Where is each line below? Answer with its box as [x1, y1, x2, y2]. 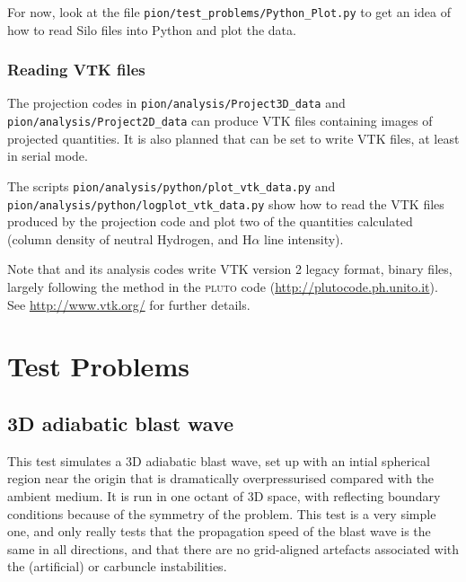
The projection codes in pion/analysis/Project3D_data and [7, 93, 346, 112]
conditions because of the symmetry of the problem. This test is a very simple [7, 504, 436, 523]
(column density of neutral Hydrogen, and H [7, 229, 252, 248]
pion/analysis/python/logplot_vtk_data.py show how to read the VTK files [7, 194, 444, 213]
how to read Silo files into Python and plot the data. [7, 20, 296, 39]
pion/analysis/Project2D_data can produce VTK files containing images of [7, 111, 433, 130]
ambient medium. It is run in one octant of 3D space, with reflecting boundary [7, 487, 441, 506]
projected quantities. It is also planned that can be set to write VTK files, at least [7, 128, 460, 147]
